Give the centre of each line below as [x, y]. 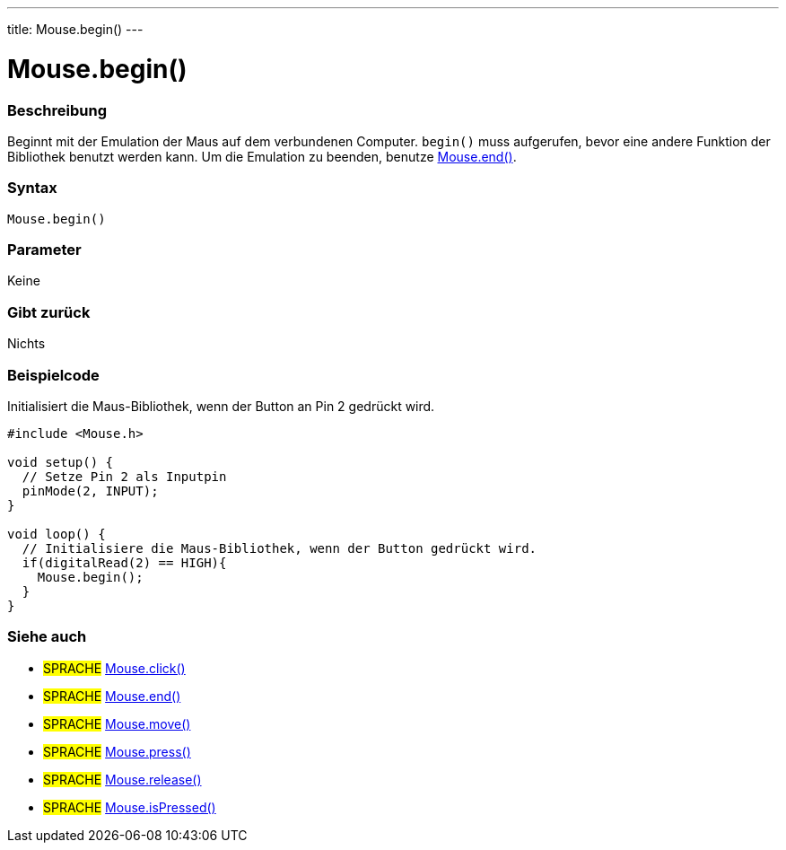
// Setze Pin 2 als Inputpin [124, 476]
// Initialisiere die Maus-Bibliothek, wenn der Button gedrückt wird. [279, 548]
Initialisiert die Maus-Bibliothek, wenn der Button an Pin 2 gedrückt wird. [221, 406]
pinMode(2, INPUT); [90, 491]
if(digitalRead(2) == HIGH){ [124, 562]
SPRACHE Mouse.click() [114, 668]
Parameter [44, 250]
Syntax [32, 188]
